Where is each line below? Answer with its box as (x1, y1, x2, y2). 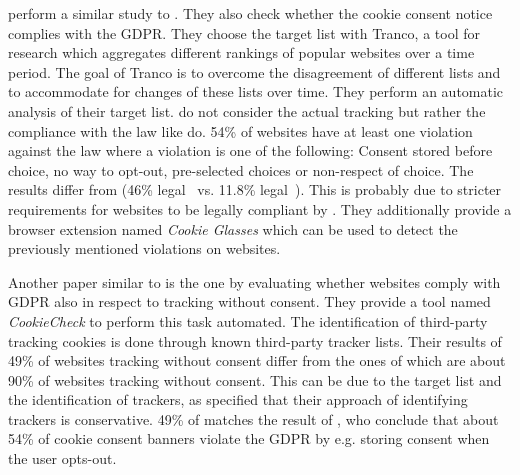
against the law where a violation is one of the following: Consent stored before (8, 140, 493, 161)
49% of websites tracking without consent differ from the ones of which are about (8, 350, 506, 371)
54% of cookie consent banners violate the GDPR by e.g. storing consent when (8, 428, 490, 449)
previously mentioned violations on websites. (8, 238, 281, 259)
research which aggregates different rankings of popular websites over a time (8, 42, 475, 63)
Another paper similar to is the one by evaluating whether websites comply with (8, 271, 501, 292)
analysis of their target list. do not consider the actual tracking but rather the (8, 100, 486, 121)
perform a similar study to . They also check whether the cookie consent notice (8, 3, 493, 23)
